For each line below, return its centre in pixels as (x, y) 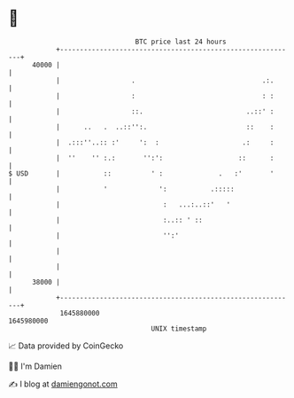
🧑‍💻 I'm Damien (35, 366)
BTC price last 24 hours (181, 42)
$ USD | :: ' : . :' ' (141, 173)
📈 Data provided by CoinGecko (66, 346)
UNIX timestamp (179, 328)
